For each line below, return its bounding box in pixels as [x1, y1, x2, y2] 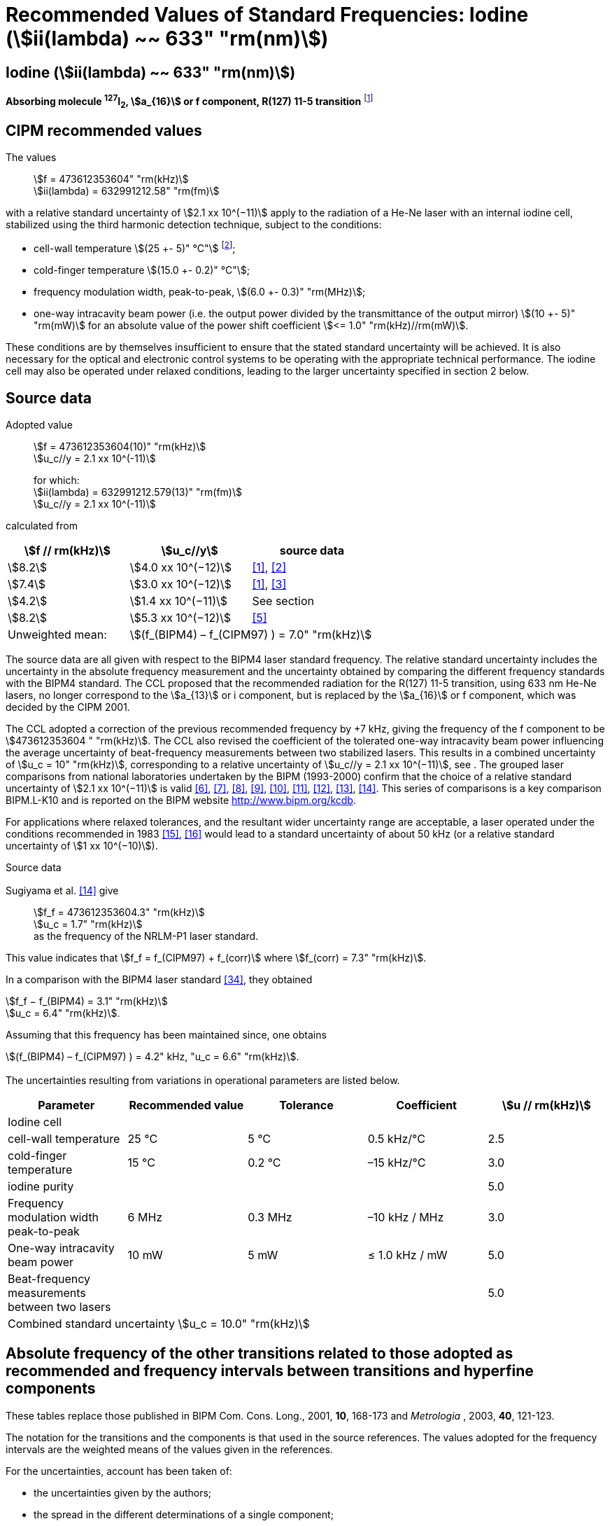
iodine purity [8, 1179, 74, 1193]
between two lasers [8, 1299, 111, 1314]
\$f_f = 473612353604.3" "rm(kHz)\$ [34, 906, 205, 919]
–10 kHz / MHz [367, 1209, 444, 1224]
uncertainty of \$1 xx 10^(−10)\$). [6, 839, 158, 852]
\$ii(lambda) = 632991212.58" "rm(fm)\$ [34, 185, 220, 197]
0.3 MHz [248, 1209, 292, 1224]
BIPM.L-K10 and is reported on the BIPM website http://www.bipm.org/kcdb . [6, 793, 356, 806]
